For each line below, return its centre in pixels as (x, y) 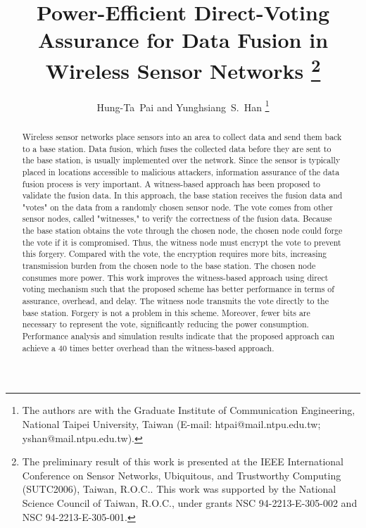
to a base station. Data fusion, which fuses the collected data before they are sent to (177, 148)
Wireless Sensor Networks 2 (183, 69)
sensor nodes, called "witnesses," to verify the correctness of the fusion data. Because (177, 219)
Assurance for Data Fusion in (183, 40)
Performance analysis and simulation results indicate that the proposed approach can (178, 336)
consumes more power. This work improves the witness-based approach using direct (175, 277)
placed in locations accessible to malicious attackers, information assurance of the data (181, 171)
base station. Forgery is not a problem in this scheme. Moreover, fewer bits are (166, 312)
